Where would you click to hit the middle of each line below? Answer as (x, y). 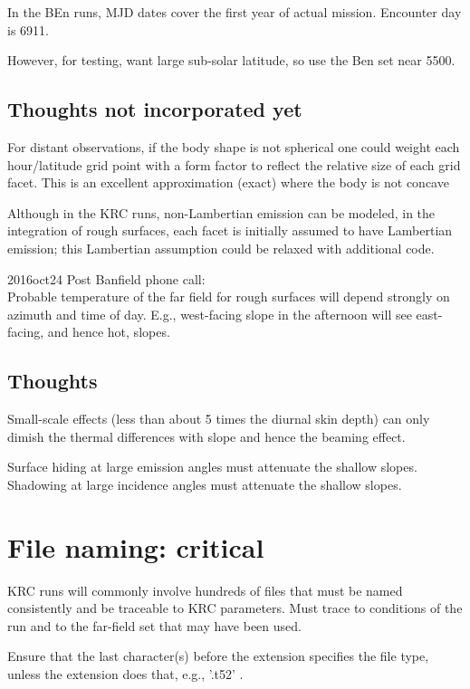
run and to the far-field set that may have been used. (154, 625)
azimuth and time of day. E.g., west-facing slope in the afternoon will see (210, 314)
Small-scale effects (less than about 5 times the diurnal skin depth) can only (219, 419)
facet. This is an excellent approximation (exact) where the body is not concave (228, 182)
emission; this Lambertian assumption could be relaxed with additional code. (221, 248)
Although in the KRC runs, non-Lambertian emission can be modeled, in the (221, 212)
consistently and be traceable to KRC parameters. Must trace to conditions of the (235, 608)
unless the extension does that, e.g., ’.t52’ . (125, 674)
